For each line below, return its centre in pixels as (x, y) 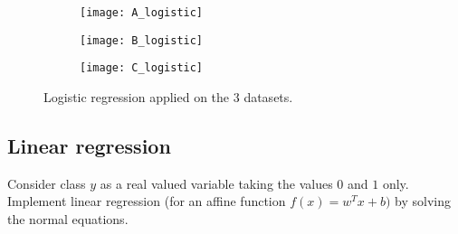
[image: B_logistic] (142, 40)
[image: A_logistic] (142, 13)
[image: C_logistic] (142, 68)
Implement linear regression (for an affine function (147, 201)
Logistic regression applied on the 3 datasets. (168, 96)
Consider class (47, 183)
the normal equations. (68, 218)
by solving (423, 201)
